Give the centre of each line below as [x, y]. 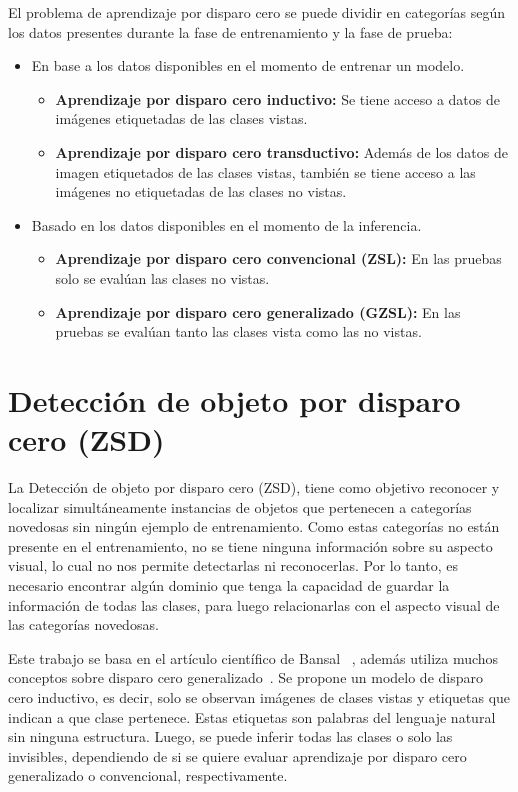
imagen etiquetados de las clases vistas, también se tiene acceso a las [265, 171]
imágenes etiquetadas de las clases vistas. [181, 118]
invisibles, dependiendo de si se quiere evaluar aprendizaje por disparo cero [237, 755]
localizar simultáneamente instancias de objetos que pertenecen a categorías [240, 506]
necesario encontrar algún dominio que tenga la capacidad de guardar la [229, 585]
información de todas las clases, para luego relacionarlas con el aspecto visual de [254, 604]
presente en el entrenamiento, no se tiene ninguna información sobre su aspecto [250, 545]
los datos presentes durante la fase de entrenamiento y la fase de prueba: [230, 31]
